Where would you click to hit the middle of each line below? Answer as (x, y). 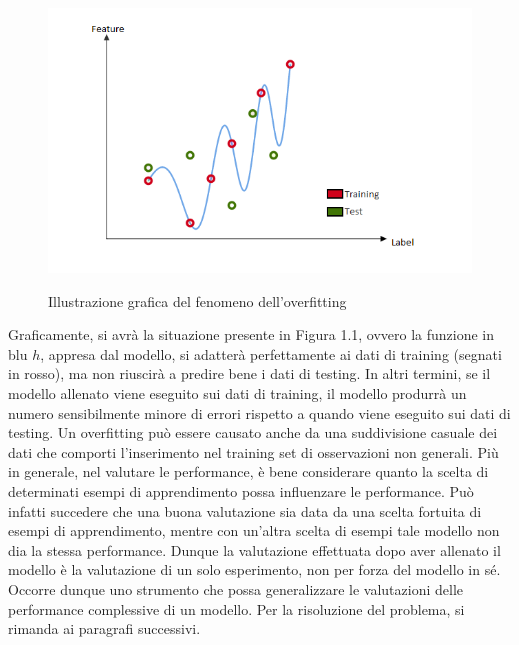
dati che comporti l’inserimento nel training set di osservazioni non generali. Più (253, 451)
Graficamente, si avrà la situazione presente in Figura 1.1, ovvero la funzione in (251, 334)
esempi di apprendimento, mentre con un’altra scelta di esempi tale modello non (254, 530)
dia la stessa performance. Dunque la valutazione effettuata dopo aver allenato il (254, 549)
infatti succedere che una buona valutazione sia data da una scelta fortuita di (245, 510)
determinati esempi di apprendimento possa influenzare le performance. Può (241, 490)
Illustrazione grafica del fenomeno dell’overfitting (197, 300)
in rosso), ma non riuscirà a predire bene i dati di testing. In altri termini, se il (249, 373)
